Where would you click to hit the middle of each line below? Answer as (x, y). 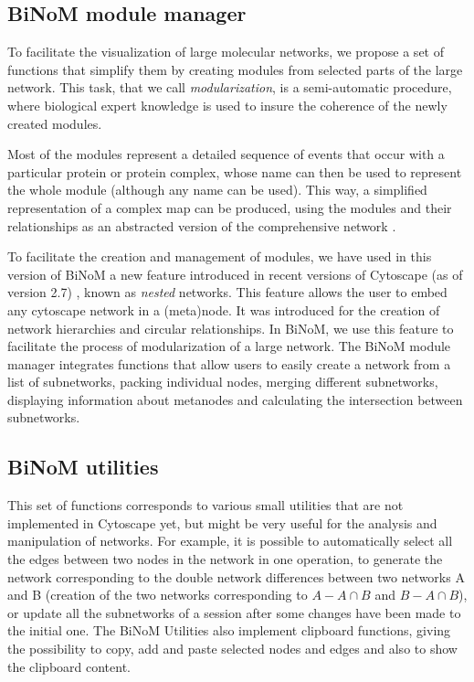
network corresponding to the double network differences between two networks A (236, 576)
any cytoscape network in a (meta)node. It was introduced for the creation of (224, 309)
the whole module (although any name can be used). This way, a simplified (217, 190)
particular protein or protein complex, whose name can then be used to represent (235, 171)
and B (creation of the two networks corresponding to (158, 595)
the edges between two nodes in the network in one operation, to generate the (225, 559)
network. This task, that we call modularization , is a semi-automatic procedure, (230, 87)
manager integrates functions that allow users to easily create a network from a (229, 363)
